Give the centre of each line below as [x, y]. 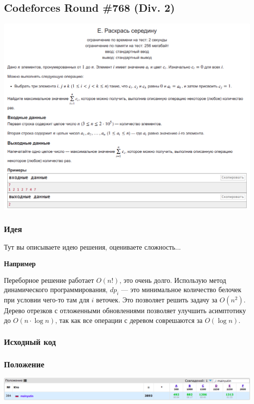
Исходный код [30, 342]
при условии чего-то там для [47, 300]
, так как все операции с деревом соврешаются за [129, 320]
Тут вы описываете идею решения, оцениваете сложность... [93, 247]
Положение [24, 364]
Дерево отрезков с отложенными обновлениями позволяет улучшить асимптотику [125, 310]
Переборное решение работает [49, 280]
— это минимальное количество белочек [181, 289]
